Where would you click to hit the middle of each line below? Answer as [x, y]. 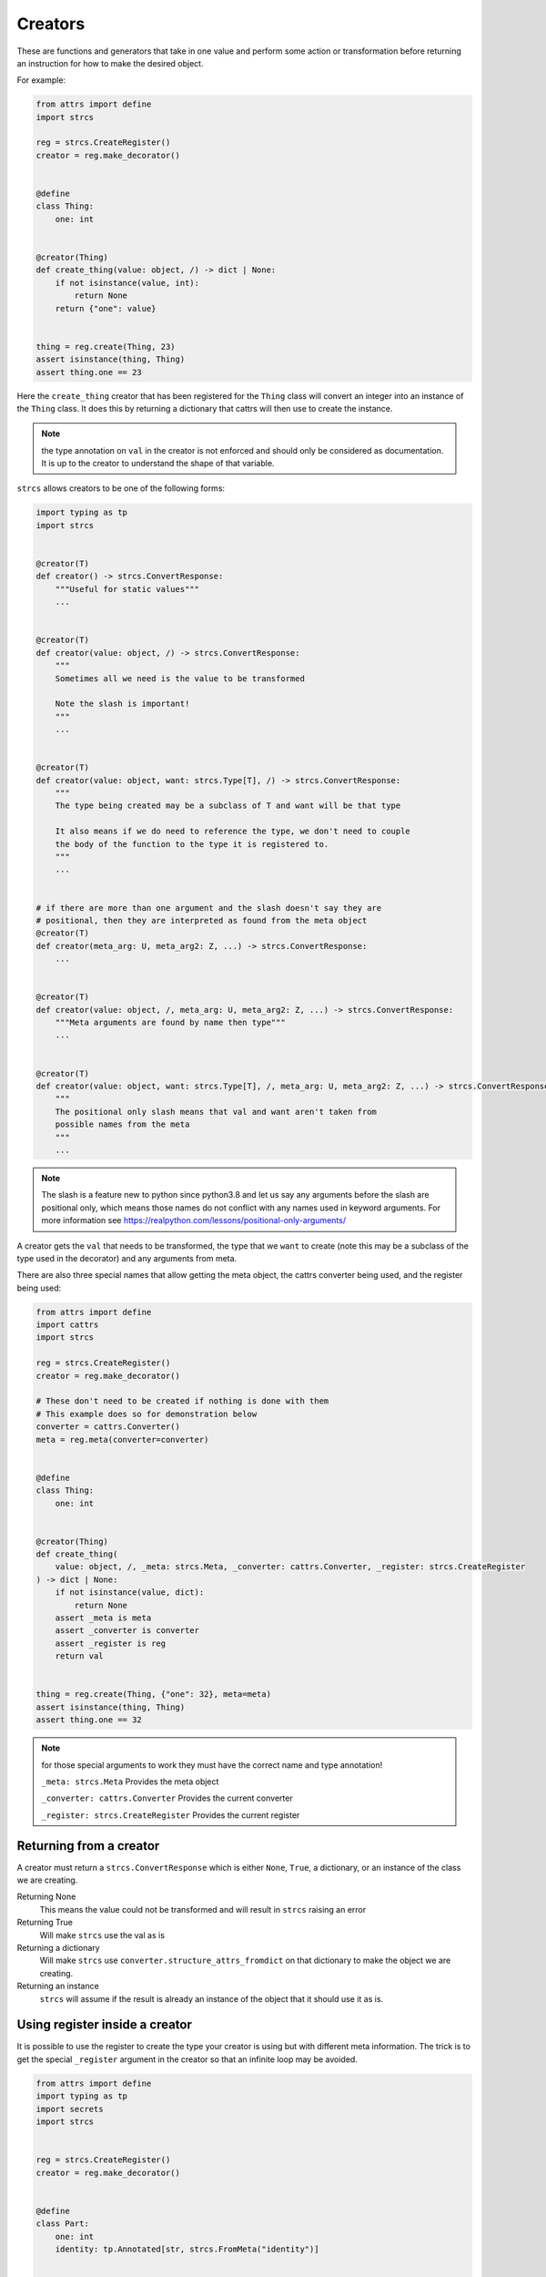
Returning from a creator [88, 1846]
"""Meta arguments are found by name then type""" [170, 1023]
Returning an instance [58, 1986]
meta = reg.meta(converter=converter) [122, 1440]
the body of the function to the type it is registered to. [192, 844]
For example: [41, 80]
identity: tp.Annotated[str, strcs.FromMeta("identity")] [187, 2249]
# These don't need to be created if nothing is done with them [182, 1401]
